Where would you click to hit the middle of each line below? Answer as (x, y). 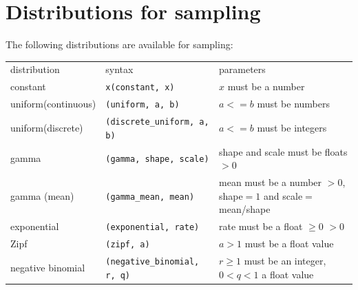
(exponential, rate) (152, 228)
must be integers (292, 127)
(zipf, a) (128, 245)
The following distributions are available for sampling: (119, 44)
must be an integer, (285, 261)
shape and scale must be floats (283, 151)
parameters (242, 69)
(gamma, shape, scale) (157, 159)
